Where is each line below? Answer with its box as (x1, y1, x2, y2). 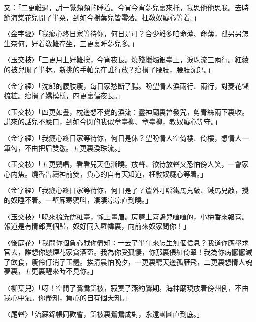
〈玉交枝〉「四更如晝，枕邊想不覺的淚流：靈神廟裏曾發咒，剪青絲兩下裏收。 (4, 107, 249, 117)
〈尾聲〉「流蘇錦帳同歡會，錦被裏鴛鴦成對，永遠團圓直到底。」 (4, 309, 204, 319)
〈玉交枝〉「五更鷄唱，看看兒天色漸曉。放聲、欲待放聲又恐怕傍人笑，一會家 (4, 159, 249, 169)
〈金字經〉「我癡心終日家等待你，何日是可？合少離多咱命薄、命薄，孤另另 (4, 28, 242, 39)
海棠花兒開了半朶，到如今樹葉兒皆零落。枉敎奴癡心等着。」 (10, 12, 200, 22)
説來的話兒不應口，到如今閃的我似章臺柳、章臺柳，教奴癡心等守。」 (4, 116, 221, 127)
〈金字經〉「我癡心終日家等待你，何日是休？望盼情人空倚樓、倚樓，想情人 (4, 133, 242, 143)
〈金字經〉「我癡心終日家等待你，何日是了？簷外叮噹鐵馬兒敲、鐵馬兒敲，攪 (4, 185, 249, 195)
